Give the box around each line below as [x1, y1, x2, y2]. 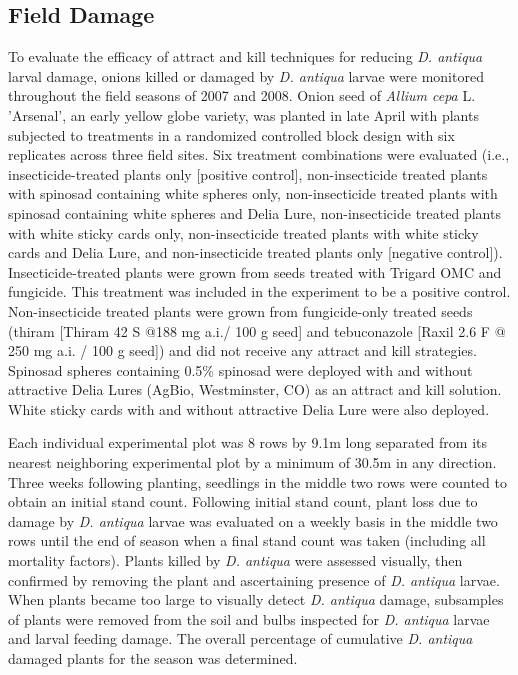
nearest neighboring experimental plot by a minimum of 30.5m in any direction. [8, 452, 497, 473]
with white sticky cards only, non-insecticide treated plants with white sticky [8, 222, 479, 243]
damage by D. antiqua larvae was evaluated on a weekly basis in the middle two [8, 510, 498, 531]
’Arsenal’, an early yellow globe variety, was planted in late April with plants [8, 104, 479, 125]
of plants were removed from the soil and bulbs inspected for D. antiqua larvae [8, 608, 490, 629]
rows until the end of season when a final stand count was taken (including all [8, 530, 486, 551]
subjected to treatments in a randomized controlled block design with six [8, 124, 455, 145]
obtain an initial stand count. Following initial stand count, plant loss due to [8, 491, 478, 512]
